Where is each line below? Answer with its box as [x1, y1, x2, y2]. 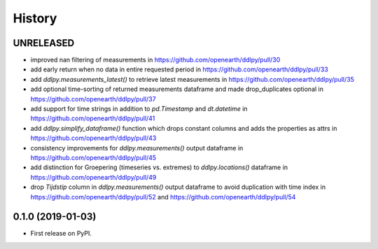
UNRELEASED [13, 37, 75, 49]
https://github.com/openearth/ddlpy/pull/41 [30, 114, 155, 122]
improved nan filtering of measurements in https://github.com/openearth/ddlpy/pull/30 [30, 56, 281, 64]
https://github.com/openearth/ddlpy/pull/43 [30, 134, 157, 143]
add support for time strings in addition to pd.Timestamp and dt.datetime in [30, 105, 248, 113]
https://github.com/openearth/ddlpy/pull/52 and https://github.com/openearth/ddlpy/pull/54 [30, 192, 296, 201]
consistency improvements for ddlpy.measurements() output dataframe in [30, 143, 244, 152]
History [13, 10, 57, 26]
